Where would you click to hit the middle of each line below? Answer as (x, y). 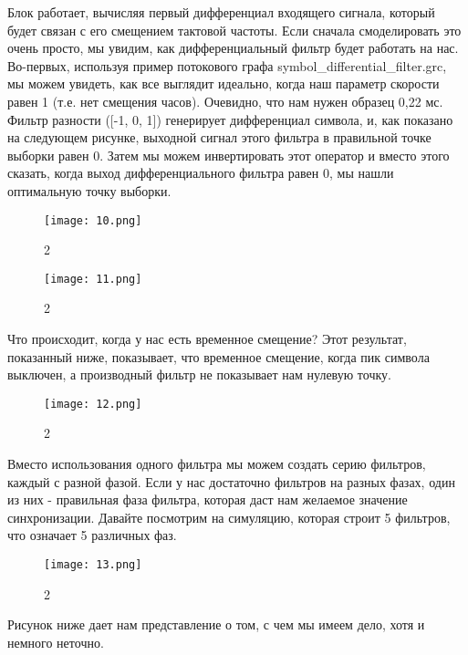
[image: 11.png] (93, 279)
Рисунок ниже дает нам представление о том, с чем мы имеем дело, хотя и (216, 624)
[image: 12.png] (93, 404)
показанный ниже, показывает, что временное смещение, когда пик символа (218, 356)
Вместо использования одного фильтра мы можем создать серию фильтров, (217, 464)
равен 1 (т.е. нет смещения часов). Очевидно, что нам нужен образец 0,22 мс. (225, 101)
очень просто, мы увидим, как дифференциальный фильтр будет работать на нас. (233, 48)
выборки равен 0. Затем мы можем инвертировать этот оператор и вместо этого (229, 155)
